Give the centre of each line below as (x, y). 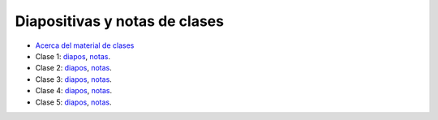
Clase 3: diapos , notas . (74, 79)
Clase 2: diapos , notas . (74, 68)
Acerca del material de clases (85, 45)
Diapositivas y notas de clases (120, 21)
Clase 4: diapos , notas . (74, 91)
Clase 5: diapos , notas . (74, 102)
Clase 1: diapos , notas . (73, 56)
